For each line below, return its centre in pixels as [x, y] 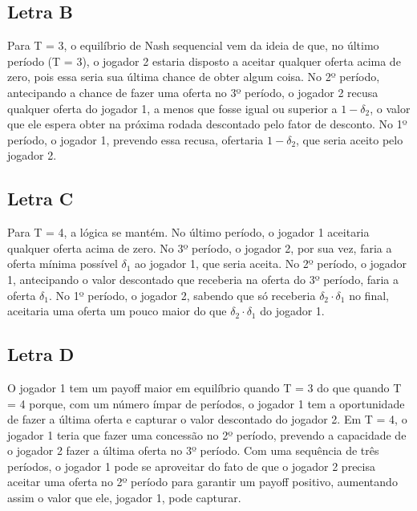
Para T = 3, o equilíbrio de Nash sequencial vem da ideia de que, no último [193, 45]
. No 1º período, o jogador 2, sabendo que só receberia [182, 295]
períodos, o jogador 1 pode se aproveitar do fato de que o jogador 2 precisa [191, 466]
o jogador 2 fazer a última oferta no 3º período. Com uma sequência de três [193, 450]
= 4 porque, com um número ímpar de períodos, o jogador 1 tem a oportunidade [206, 403]
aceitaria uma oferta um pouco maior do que [117, 311]
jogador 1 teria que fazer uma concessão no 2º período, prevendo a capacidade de [207, 434]
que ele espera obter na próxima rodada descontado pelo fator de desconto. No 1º [207, 124]
